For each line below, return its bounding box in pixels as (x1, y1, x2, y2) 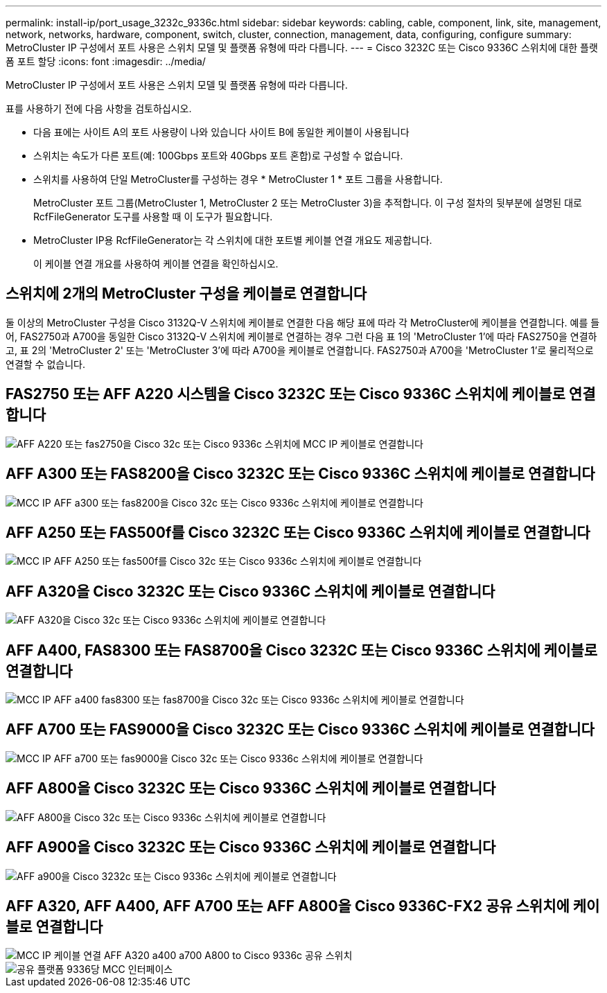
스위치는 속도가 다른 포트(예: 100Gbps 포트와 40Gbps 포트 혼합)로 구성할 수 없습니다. (33, 150, 403, 161)
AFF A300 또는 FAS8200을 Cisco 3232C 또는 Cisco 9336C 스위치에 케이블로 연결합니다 (6, 465, 595, 483)
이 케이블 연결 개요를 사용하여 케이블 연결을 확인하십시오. (33, 258, 279, 270)
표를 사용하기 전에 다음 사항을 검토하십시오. (6, 103, 192, 114)
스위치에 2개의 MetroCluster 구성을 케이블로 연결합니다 (6, 285, 367, 303)
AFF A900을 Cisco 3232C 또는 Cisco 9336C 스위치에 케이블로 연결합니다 (6, 838, 496, 856)
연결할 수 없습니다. (6, 358, 85, 370)
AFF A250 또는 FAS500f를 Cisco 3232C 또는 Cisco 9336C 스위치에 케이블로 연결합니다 (6, 523, 590, 541)
